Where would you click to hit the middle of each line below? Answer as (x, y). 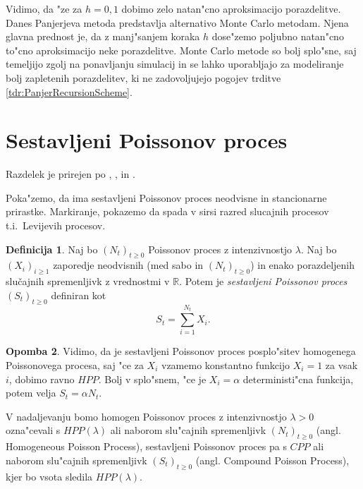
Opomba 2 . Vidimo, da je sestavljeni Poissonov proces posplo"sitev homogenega (181, 351)
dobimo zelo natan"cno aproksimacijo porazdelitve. (231, 8)
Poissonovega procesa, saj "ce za (75, 365)
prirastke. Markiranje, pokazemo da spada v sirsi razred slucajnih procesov (167, 211)
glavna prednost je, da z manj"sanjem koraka (103, 36)
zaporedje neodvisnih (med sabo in (128, 265)
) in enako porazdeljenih (303, 265)
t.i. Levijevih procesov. (56, 225)
